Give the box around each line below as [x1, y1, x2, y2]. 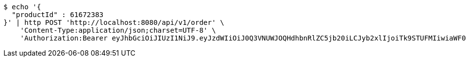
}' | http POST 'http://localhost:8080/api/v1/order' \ [3, 19, 224, 26]
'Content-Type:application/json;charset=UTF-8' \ [20, 26, 216, 34]
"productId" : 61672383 [11, 11, 104, 19]
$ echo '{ [3, 3, 41, 11]
